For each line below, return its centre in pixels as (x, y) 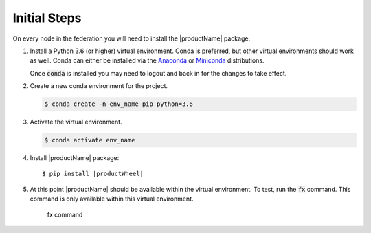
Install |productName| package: (75, 158)
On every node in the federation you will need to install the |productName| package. (132, 38)
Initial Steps (47, 18)
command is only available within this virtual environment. (112, 199)
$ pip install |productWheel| (93, 174)
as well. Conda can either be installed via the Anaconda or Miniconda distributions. (147, 60)
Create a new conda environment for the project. (99, 86)
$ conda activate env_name (90, 140)
